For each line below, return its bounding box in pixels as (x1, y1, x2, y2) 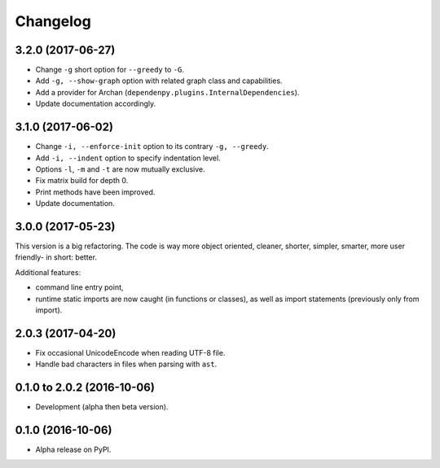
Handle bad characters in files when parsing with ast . (35, 359, 218, 370)
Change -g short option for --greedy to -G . (35, 65, 185, 75)
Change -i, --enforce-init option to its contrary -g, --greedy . (35, 142, 269, 151)
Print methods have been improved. (35, 187, 156, 197)
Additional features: (15, 267, 81, 277)
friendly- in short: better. (15, 252, 98, 262)
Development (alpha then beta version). (35, 402, 169, 412)
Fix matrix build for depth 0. (35, 176, 129, 186)
